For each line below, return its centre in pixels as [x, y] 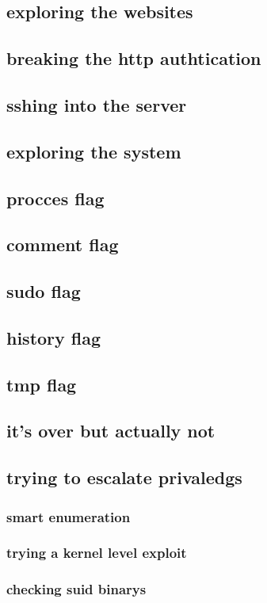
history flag [54, 337]
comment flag [63, 244]
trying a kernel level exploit [97, 553]
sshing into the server [97, 104]
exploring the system [94, 151]
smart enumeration [69, 516]
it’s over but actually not [111, 431]
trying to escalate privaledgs [124, 477]
